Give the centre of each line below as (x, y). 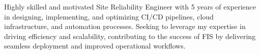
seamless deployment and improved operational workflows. (95, 46)
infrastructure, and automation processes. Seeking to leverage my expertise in (125, 26)
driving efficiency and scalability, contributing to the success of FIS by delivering (130, 36)
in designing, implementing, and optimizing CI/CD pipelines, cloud (109, 16)
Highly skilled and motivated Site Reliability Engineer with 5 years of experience (130, 6)
